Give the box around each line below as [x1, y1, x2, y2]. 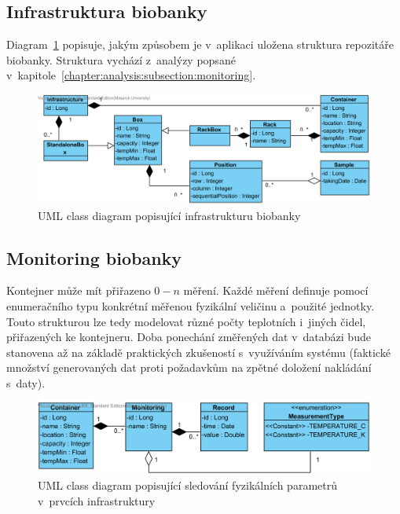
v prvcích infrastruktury [38, 493, 156, 508]
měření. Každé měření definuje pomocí [183, 282, 369, 299]
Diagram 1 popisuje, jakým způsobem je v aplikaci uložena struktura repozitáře [6, 36, 394, 53]
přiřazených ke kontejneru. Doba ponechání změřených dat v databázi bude [6, 329, 371, 345]
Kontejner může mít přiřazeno [6, 282, 151, 299]
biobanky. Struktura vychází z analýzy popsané [6, 51, 236, 68]
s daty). [6, 374, 46, 391]
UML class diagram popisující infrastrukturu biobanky [38, 207, 301, 223]
